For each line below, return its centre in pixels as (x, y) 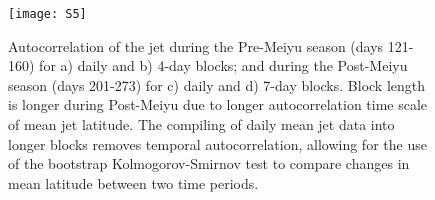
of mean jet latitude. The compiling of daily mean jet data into (201, 124)
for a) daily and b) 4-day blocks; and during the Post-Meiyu (223, 65)
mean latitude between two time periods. (133, 182)
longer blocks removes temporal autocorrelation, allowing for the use (217, 143)
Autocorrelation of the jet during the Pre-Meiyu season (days (196, 45)
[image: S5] (47, 14)
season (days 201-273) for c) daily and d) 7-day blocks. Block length (217, 84)
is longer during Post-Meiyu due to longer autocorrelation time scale (218, 104)
